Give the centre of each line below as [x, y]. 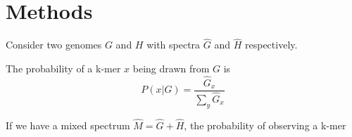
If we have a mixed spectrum [68, 125]
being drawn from [171, 68]
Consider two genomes [54, 45]
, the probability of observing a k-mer [265, 125]
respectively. [271, 45]
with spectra [174, 45]
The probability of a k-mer [63, 68]
